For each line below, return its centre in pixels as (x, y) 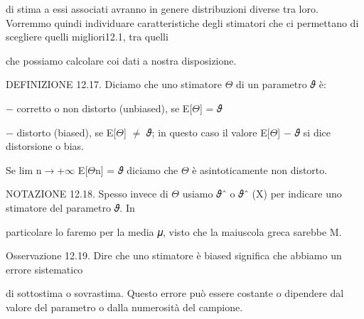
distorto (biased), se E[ (66, 132)
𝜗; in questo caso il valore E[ (208, 132)
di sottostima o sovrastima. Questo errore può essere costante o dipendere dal (175, 293)
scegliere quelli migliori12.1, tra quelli (87, 37)
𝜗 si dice (313, 132)
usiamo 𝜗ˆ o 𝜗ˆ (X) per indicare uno (262, 194)
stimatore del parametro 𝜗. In (70, 207)
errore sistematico (44, 269)
